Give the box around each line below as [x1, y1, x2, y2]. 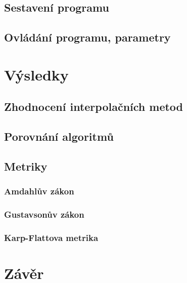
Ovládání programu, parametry [4, 29, 171, 45]
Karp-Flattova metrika [4, 231, 99, 244]
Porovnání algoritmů [4, 129, 114, 144]
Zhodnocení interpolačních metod [4, 99, 183, 114]
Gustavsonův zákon [4, 208, 84, 221]
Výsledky [4, 64, 69, 85]
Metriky [4, 158, 48, 174]
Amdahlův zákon [4, 185, 74, 197]
